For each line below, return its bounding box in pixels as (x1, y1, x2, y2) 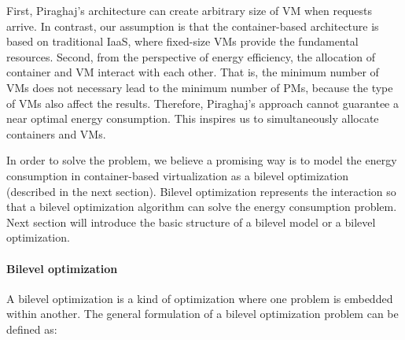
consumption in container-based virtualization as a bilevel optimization (6, 167, 349, 183)
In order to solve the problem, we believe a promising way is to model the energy (6, 152, 397, 168)
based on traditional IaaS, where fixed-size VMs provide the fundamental (6, 33, 359, 50)
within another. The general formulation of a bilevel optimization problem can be (6, 305, 399, 322)
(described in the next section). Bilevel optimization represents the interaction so (6, 183, 396, 199)
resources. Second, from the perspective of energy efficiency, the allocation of (6, 48, 376, 65)
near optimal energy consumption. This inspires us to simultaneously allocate (6, 110, 379, 127)
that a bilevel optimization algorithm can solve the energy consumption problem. (6, 198, 397, 215)
